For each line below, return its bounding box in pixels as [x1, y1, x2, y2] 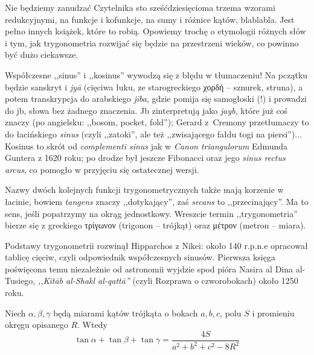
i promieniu [252, 306, 295, 319]
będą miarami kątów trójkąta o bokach [53, 306, 198, 319]
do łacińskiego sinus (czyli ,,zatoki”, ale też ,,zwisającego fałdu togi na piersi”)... [5, 127, 302, 140]
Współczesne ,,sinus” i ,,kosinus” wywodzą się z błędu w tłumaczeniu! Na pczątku [5, 68, 308, 81]
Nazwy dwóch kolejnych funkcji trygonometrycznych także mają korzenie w [5, 183, 284, 196]
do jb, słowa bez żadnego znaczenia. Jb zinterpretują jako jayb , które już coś [5, 104, 288, 116]
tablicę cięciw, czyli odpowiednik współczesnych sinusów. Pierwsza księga [5, 251, 275, 263]
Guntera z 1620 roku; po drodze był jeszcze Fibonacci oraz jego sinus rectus [5, 151, 286, 164]
